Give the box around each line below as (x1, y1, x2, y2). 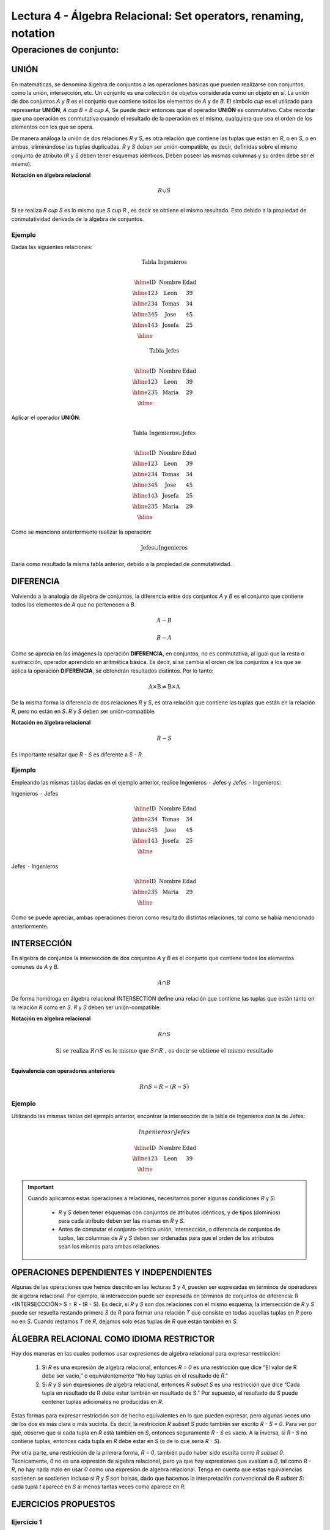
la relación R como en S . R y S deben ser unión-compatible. (11, 1004, 161, 1011)
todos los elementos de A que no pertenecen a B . (11, 600, 136, 608)
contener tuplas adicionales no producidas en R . (42, 1398, 164, 1405)
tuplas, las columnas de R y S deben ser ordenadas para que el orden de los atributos (58, 1234, 274, 1242)
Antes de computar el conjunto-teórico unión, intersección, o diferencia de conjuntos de (58, 1226, 281, 1233)
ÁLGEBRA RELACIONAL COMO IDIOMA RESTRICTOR (11, 1334, 215, 1344)
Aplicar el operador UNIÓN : (11, 414, 81, 422)
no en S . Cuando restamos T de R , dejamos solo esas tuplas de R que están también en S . (11, 1318, 238, 1325)
